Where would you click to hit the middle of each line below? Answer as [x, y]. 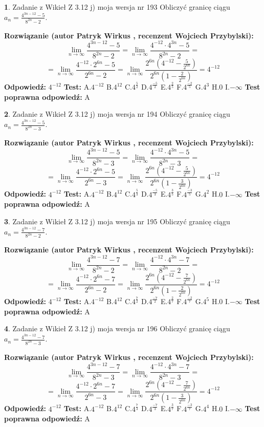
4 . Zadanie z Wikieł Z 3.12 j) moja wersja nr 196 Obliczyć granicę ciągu [117, 328]
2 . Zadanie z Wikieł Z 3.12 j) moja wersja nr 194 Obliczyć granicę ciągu [117, 114]
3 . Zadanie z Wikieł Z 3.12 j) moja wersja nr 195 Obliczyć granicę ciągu [117, 221]
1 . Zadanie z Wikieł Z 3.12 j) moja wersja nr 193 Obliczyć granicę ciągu [117, 7]
